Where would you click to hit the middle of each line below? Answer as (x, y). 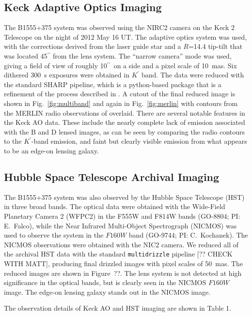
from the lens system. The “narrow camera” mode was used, (142, 55)
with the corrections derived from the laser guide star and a (93, 46)
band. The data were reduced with (193, 75)
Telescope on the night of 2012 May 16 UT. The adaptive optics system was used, (126, 37)
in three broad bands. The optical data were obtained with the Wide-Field (115, 206)
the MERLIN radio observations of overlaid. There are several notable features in (125, 113)
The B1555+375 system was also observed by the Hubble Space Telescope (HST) (124, 197)
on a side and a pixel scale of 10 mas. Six (175, 65)
